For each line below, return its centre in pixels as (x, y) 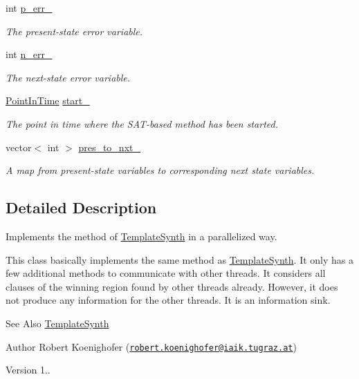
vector (19, 147)
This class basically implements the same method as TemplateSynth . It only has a (180, 259)
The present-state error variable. (74, 31)
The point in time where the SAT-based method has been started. (142, 123)
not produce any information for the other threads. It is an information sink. (168, 300)
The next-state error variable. (68, 77)
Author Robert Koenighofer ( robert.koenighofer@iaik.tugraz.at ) (151, 346)
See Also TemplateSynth (57, 323)
